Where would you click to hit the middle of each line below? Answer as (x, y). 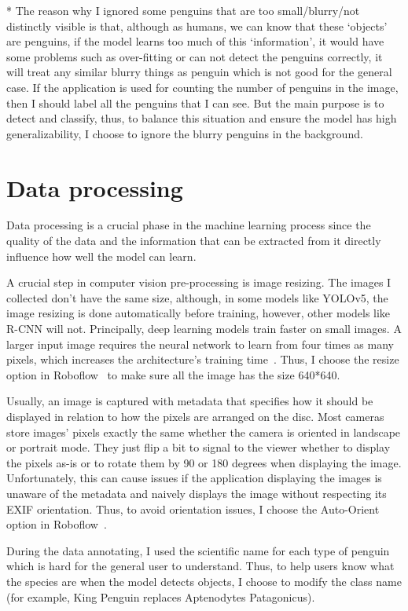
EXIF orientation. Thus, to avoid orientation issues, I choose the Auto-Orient (193, 509)
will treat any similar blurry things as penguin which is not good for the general (199, 72)
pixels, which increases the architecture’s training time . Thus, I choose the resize (203, 359)
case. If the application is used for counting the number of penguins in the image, (202, 87)
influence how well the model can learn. (101, 256)
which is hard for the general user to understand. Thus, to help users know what (200, 566)
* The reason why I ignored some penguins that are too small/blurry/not (183, 10)
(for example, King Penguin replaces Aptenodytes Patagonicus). (161, 596)
